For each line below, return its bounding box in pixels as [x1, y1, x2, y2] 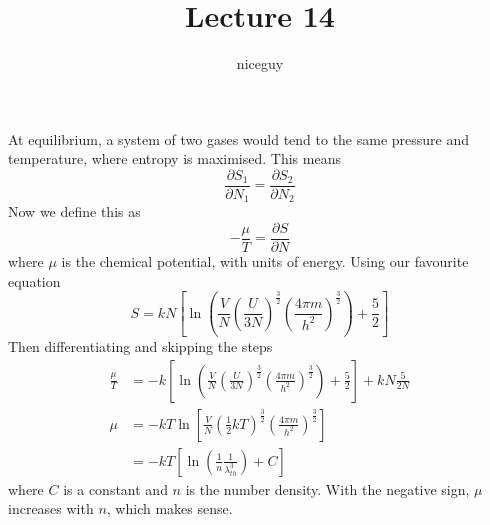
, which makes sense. [106, 498, 233, 519]
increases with [8, 498, 94, 519]
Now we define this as [8, 201, 141, 222]
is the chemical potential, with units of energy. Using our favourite [61, 251, 469, 272]
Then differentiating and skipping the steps [8, 336, 273, 357]
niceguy [236, 53, 284, 74]
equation [8, 270, 61, 291]
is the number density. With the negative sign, [185, 478, 470, 499]
